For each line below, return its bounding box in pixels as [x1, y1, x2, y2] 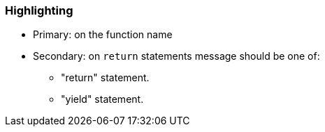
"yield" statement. [61, 93, 144, 106]
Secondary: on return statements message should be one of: [33, 50, 320, 63]
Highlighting [5, 3, 73, 17]
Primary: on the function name [33, 28, 173, 41]
